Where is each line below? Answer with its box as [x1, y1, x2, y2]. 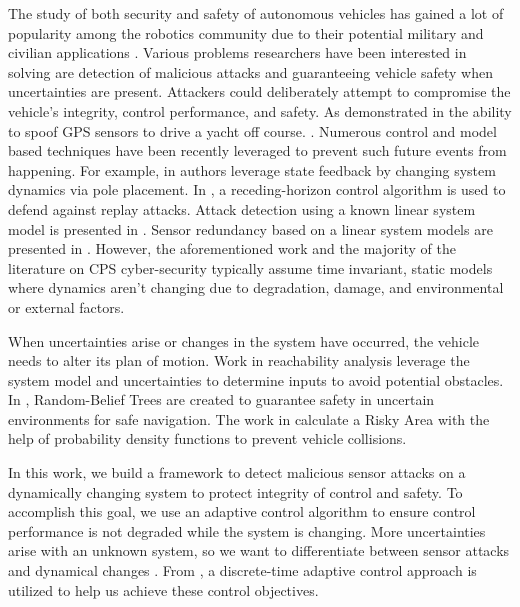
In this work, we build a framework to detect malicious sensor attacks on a [8, 462, 466, 483]
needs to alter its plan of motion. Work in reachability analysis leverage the [8, 350, 470, 371]
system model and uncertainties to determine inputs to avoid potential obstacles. [8, 369, 504, 390]
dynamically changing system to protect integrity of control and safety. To [8, 481, 463, 502]
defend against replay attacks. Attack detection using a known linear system [8, 198, 476, 219]
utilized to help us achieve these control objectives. [8, 579, 319, 600]
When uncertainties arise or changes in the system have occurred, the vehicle [8, 330, 480, 351]
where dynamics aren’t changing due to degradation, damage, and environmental [8, 277, 504, 298]
